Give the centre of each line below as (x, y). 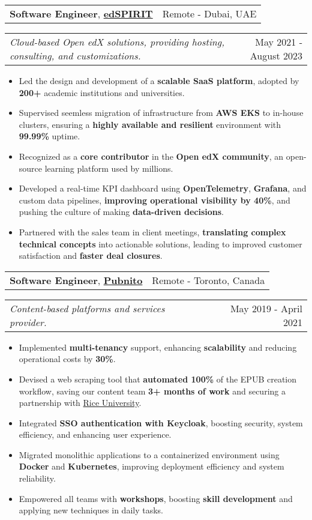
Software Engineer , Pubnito (76, 280)
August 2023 (276, 56)
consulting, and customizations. (75, 56)
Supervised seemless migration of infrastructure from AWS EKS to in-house (161, 113)
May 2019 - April (266, 308)
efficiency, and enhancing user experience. (95, 434)
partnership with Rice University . (80, 403)
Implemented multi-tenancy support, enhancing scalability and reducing (158, 347)
